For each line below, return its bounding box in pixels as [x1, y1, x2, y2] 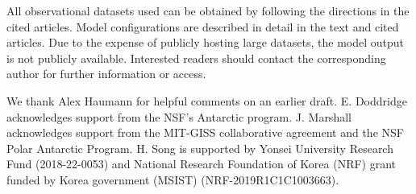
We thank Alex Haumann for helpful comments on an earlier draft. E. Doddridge [6, 92, 407, 109]
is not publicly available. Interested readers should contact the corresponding [6, 49, 386, 66]
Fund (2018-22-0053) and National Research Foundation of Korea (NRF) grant [6, 155, 397, 172]
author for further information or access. [6, 65, 206, 82]
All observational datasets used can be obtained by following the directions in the [6, 2, 410, 19]
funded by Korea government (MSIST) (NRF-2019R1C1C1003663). [6, 171, 339, 188]
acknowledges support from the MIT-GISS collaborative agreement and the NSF [6, 124, 404, 141]
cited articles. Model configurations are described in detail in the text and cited [6, 18, 399, 35]
